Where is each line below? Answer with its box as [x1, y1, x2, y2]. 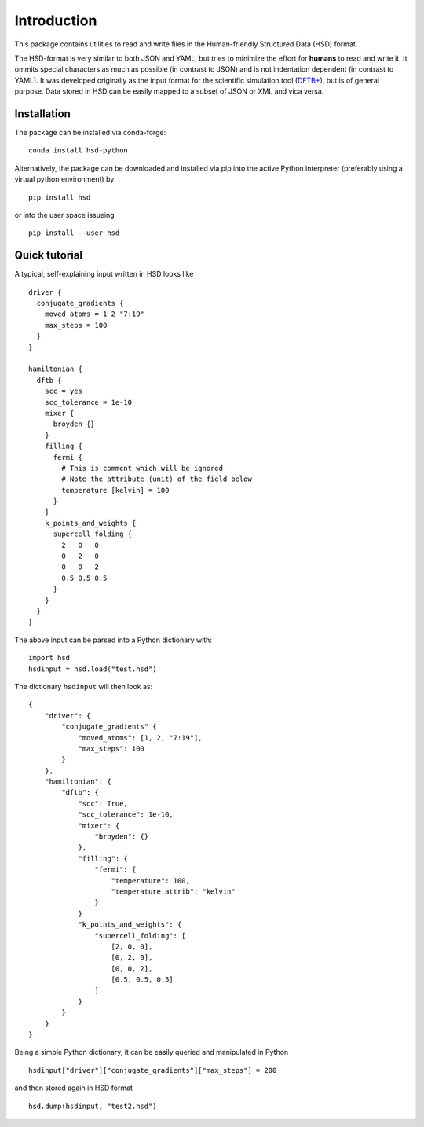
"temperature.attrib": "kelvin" [111, 887, 236, 896]
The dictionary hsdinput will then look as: [14, 681, 153, 691]
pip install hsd [28, 193, 91, 202]
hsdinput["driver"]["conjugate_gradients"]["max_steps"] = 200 [28, 1066, 277, 1074]
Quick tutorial [14, 248, 82, 262]
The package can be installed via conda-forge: [14, 128, 166, 138]
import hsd [28, 653, 71, 663]
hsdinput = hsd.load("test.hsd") [28, 664, 157, 674]
